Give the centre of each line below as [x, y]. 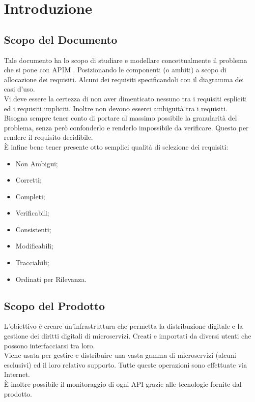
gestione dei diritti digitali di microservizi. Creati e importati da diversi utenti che [127, 336]
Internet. [17, 374]
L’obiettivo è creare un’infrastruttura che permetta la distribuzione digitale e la [124, 326]
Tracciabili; [32, 263]
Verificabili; [33, 213]
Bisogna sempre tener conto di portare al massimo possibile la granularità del [121, 118]
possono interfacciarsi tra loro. [50, 345]
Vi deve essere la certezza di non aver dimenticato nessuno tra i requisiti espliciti [126, 98]
